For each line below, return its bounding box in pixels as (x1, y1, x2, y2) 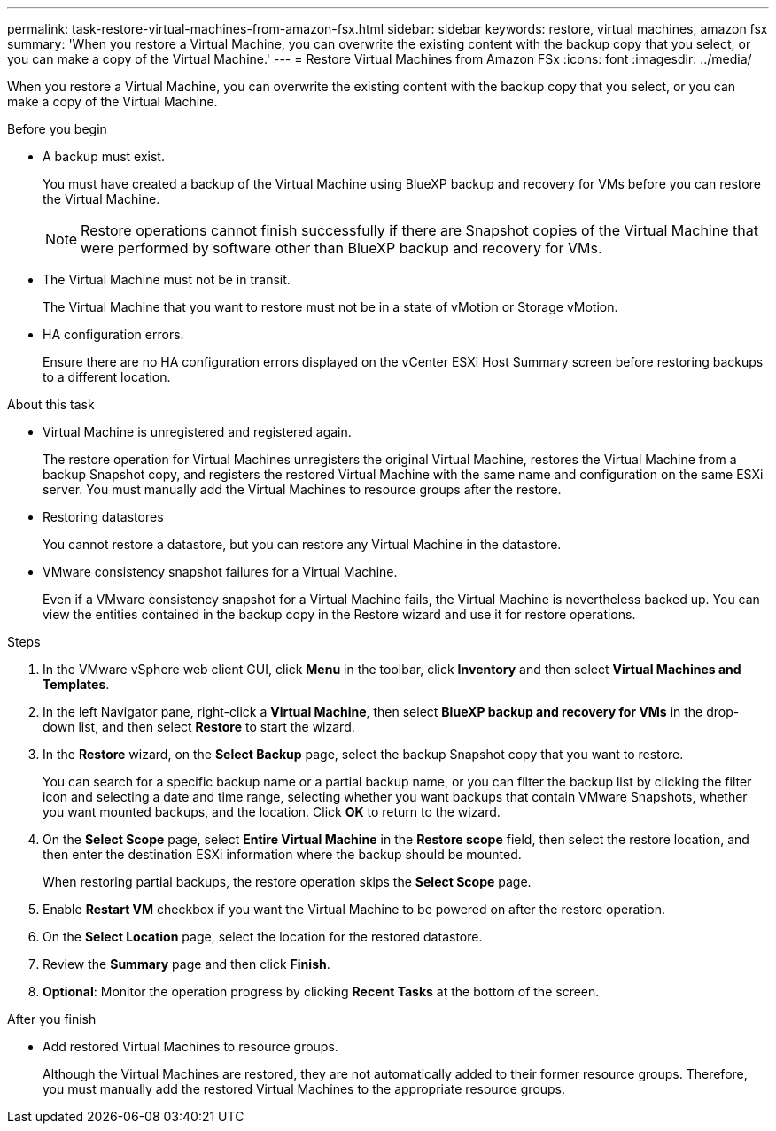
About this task (7, 397, 95, 412)
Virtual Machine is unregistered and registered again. (43, 424, 352, 439)
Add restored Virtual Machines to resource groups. (43, 1039, 338, 1054)
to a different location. (43, 369, 171, 384)
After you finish (7, 1011, 97, 1026)
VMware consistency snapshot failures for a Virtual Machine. (43, 564, 398, 579)
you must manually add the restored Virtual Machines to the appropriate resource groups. (43, 1081, 566, 1096)
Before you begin (7, 121, 107, 136)
